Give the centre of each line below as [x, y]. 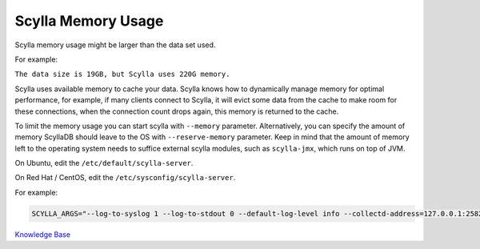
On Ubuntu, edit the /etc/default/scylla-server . [104, 163]
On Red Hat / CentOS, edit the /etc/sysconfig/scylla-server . [125, 178]
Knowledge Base [43, 234]
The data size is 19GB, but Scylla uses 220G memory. [122, 74]
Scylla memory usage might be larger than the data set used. [115, 45]
